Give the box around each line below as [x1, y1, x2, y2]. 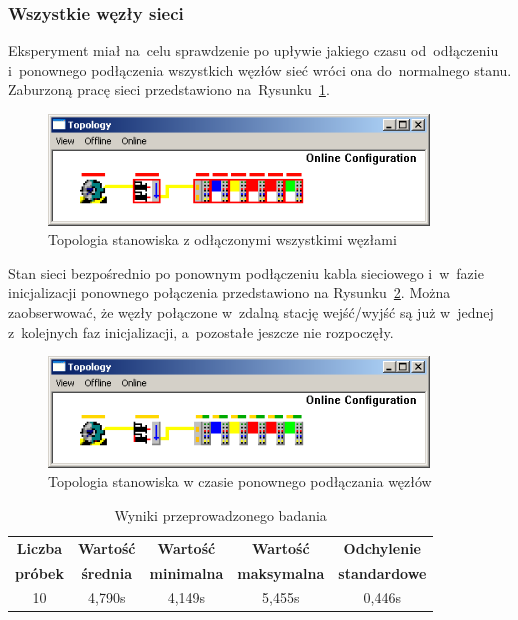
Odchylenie [343, 537, 421, 558]
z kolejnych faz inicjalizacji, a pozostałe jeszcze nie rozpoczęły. [8, 321, 394, 342]
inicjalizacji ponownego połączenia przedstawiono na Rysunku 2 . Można [8, 282, 451, 303]
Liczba [16, 537, 63, 558]
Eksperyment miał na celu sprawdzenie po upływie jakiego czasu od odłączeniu [8, 40, 499, 61]
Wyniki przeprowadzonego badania [114, 504, 327, 525]
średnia [81, 562, 132, 583]
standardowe [338, 562, 427, 583]
